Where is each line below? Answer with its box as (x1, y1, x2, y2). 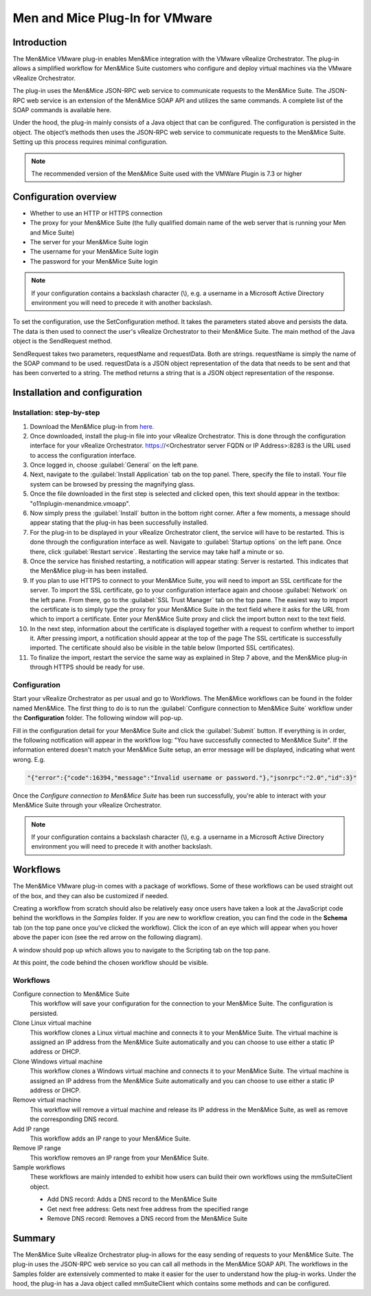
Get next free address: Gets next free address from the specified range (47, 1204, 249, 1213)
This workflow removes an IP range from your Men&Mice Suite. (30, 1154, 210, 1162)
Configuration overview (12, 191, 117, 202)
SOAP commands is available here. (12, 106, 112, 114)
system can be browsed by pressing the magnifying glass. (30, 480, 195, 488)
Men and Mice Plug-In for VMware (12, 10, 213, 25)
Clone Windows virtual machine (12, 1057, 103, 1065)
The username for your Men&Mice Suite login (30, 248, 159, 256)
